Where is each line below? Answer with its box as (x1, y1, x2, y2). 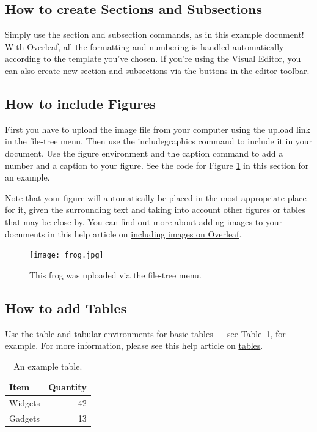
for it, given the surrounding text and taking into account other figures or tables (5, 203, 305, 216)
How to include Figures (5, 94, 156, 113)
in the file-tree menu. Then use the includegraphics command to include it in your (5, 135, 313, 147)
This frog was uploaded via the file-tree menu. (29, 268, 202, 281)
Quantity (48, 381, 87, 393)
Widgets (9, 397, 40, 409)
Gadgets (9, 412, 40, 425)
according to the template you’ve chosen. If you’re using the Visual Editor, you (5, 52, 301, 65)
